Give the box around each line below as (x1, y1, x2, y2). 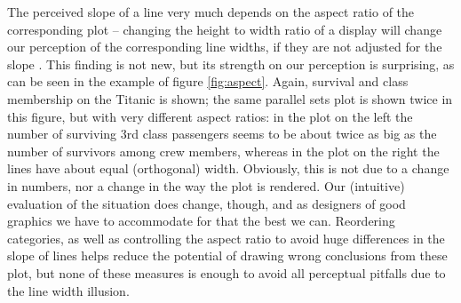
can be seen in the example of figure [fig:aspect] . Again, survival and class (7, 72, 409, 91)
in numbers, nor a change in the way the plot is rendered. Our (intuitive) (7, 176, 405, 195)
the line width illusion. (7, 281, 130, 299)
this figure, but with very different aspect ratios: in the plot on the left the (7, 107, 413, 125)
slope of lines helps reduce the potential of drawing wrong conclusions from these (7, 246, 448, 265)
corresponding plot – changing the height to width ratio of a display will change (7, 20, 442, 38)
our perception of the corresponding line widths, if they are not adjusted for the (7, 37, 442, 56)
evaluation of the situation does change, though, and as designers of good (7, 194, 406, 212)
